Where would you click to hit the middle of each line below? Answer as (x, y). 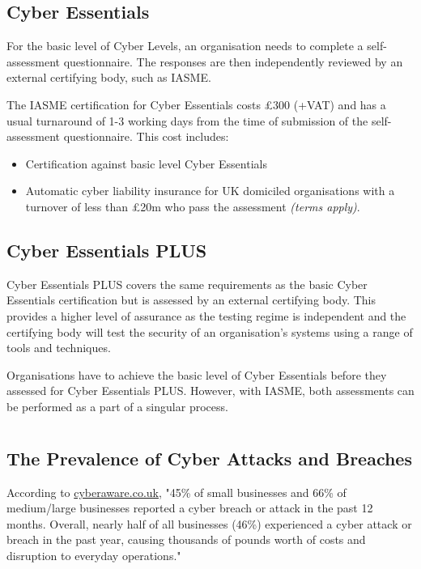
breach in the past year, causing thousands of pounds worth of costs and (186, 539)
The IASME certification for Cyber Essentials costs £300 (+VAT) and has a (196, 104)
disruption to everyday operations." (94, 555)
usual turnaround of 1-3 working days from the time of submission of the (187, 120)
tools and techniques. (59, 348)
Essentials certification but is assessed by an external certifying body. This (191, 300)
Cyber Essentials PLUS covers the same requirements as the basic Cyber (187, 284)
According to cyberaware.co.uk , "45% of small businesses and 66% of (176, 492)
